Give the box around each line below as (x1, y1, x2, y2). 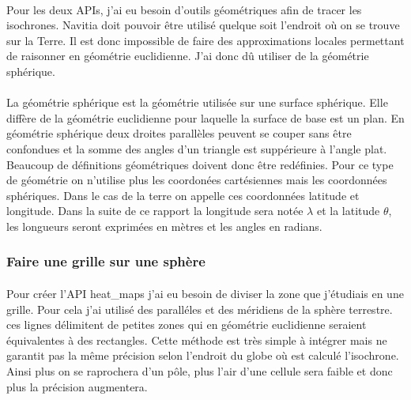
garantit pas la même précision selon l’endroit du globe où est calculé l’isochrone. (6, 347, 399, 364)
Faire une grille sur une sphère (6, 251, 205, 271)
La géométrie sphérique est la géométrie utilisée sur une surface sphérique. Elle (6, 94, 388, 111)
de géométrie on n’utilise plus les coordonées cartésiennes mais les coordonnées (6, 172, 387, 188)
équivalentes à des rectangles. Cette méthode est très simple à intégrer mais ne (6, 331, 387, 348)
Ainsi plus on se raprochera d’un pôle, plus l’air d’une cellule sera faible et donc (6, 362, 393, 379)
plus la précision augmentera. (6, 378, 148, 394)
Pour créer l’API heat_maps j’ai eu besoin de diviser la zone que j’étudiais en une (6, 285, 404, 301)
